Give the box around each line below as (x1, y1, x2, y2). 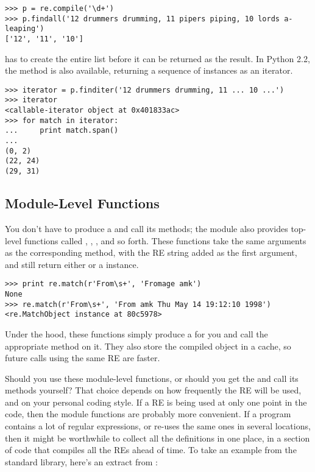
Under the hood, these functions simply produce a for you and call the (5, 327, 268, 340)
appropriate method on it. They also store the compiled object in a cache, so (5, 339, 291, 352)
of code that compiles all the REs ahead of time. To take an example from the (5, 443, 297, 456)
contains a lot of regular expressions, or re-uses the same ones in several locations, (5, 420, 311, 432)
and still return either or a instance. (5, 258, 139, 270)
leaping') (5, 24, 44, 33)
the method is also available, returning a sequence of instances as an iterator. (5, 64, 293, 77)
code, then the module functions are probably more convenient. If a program (5, 407, 291, 420)
